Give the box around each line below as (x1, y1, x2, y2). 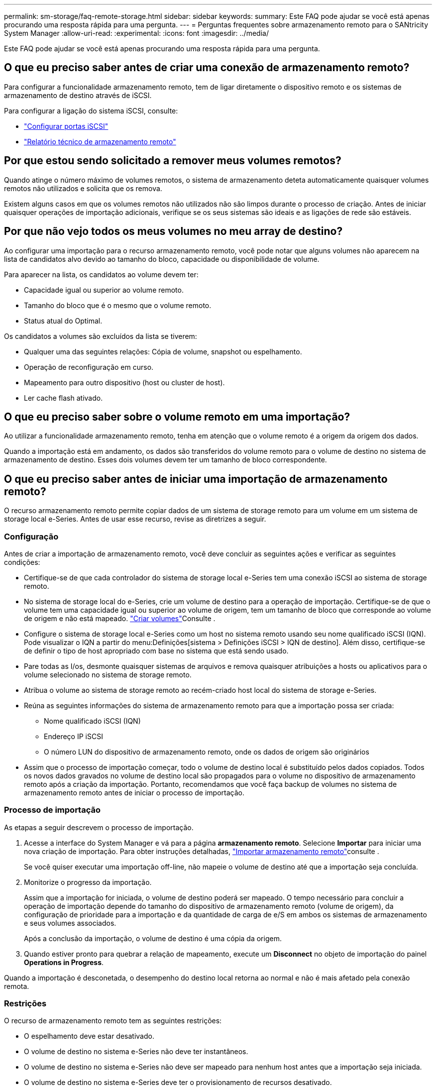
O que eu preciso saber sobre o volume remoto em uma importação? (4, 410, 350, 423)
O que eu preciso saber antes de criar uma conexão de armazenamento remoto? (4, 61, 410, 74)
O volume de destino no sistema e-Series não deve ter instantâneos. (24, 1047, 248, 1056)
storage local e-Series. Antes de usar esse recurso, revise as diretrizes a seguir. (4, 515, 266, 524)
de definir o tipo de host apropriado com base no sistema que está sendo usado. (24, 646, 289, 655)
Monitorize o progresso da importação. (24, 877, 152, 886)
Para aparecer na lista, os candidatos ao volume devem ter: (4, 270, 199, 279)
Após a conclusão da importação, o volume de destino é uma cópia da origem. (24, 934, 282, 943)
